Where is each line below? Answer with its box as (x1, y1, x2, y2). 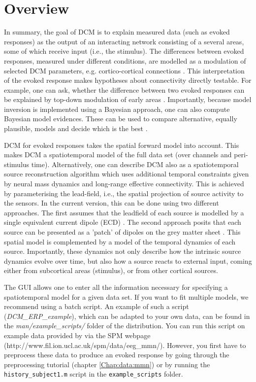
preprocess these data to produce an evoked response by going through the (4, 349, 229, 360)
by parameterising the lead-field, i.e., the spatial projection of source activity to (4, 188, 244, 198)
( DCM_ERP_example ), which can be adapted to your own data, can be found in (4, 311, 250, 321)
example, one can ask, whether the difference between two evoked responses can (4, 84, 245, 95)
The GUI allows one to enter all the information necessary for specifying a (4, 281, 228, 292)
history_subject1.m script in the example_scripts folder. (4, 369, 183, 379)
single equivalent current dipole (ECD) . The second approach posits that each (4, 217, 241, 227)
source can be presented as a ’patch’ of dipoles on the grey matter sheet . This (4, 227, 241, 237)
